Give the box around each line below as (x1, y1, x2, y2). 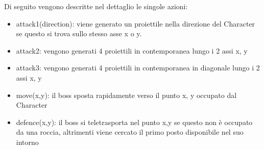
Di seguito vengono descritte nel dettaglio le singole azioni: (4, 1, 188, 11)
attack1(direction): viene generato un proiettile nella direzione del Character (16, 18, 255, 29)
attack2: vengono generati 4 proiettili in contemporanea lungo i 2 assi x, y (16, 45, 248, 56)
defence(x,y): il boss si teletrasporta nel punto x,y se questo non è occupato (16, 116, 253, 127)
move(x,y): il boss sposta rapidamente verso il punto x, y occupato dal (16, 89, 237, 100)
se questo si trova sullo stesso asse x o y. (16, 28, 142, 39)
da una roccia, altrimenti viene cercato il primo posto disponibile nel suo (16, 127, 244, 137)
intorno (16, 136, 39, 147)
